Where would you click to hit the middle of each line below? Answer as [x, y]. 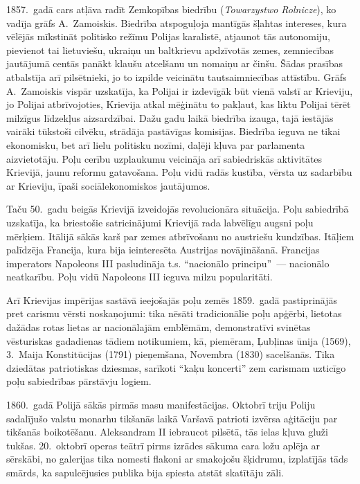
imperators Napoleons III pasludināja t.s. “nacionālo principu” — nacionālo [168, 263]
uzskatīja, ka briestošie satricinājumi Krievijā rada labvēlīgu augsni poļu [160, 222]
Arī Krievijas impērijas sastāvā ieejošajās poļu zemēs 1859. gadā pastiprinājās [172, 299]
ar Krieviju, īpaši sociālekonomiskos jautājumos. [108, 185]
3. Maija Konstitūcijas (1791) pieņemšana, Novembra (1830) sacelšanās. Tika [171, 354]
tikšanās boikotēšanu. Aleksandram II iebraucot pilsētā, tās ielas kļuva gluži [167, 432]
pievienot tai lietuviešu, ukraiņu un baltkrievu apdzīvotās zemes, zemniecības [170, 50]
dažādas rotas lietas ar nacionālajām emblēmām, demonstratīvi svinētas [159, 327]
